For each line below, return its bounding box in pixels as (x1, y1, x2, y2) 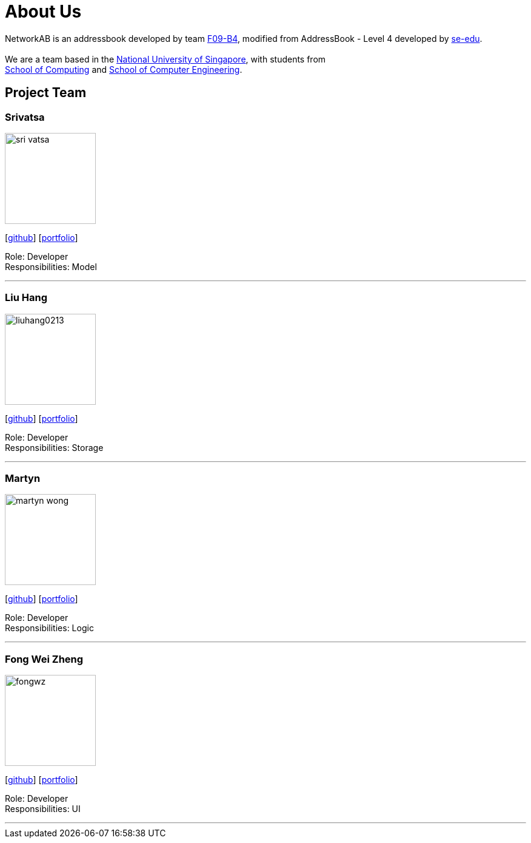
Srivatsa (5, 110, 45, 123)
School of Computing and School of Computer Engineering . (5, 64, 242, 75)
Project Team (5, 85, 87, 101)
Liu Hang (5, 291, 47, 304)
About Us (5, 1, 82, 22)
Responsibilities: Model (5, 261, 97, 272)
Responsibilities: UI (5, 804, 81, 814)
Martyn (5, 472, 41, 485)
